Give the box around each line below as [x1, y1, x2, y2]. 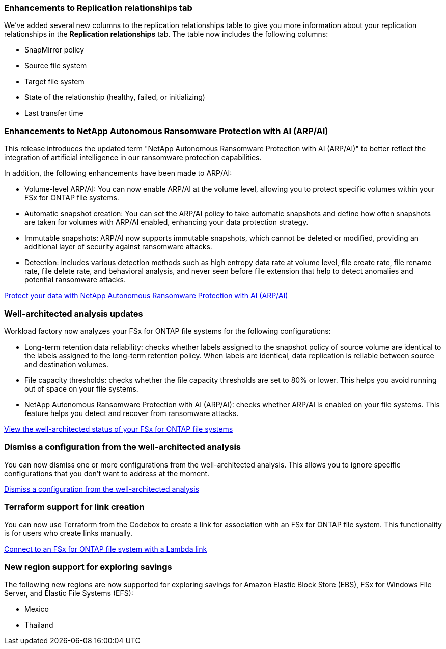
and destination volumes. [24, 359, 108, 369]
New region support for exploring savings [4, 561, 172, 572]
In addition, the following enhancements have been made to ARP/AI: [4, 169, 232, 178]
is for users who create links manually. [4, 529, 133, 538]
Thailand [24, 620, 53, 630]
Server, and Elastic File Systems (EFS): [4, 589, 133, 598]
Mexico [24, 605, 49, 614]
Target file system [24, 77, 85, 86]
